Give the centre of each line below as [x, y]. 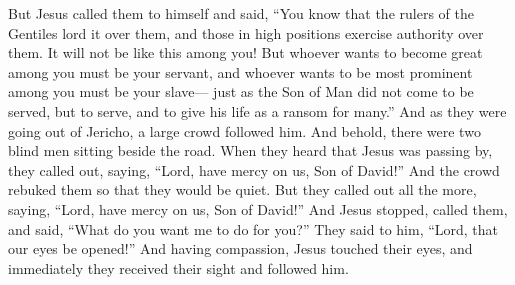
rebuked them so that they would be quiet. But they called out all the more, [242, 189]
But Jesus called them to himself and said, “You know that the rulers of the [241, 13]
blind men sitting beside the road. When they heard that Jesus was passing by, [250, 150]
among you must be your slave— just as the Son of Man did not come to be [241, 91]
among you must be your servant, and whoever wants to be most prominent [240, 71]
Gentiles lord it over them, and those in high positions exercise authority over [246, 32]
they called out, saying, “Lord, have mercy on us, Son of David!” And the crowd [254, 169]
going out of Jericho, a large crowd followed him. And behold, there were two [244, 130]
